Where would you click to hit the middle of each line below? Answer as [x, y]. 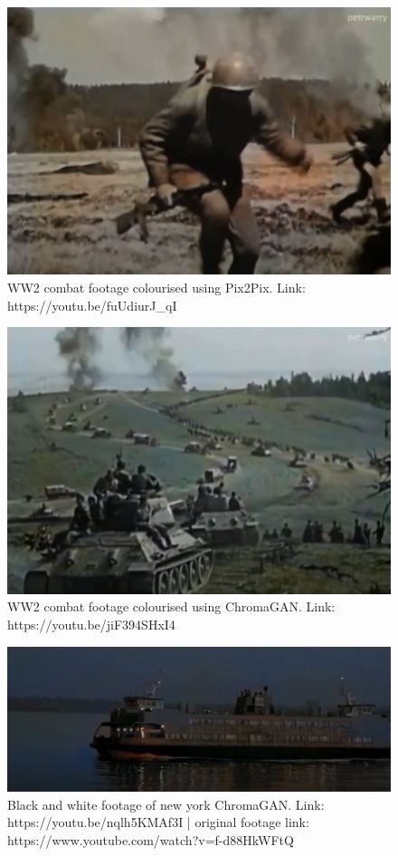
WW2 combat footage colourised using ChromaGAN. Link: [171, 606]
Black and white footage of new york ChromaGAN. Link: [166, 804]
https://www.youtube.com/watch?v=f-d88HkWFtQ [151, 840]
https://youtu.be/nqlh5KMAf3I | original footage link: [158, 822]
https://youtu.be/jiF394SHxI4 [91, 625]
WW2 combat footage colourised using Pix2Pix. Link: [156, 288]
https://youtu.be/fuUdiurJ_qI [92, 305]
